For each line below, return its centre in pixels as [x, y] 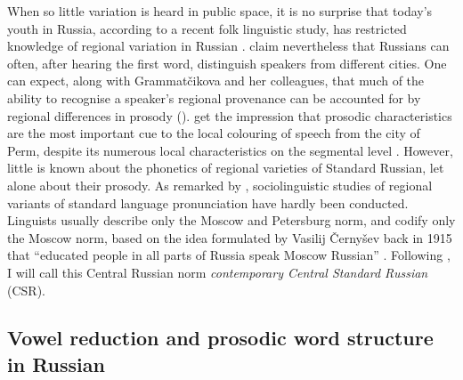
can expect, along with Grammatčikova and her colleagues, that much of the [216, 81]
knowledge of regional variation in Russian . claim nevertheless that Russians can [228, 46]
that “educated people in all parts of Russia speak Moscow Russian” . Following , [229, 255]
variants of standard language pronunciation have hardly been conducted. [208, 202]
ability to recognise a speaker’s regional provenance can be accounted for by [214, 97]
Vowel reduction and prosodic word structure [220, 338]
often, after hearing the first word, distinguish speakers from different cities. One [227, 63]
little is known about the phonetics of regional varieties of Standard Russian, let [226, 168]
